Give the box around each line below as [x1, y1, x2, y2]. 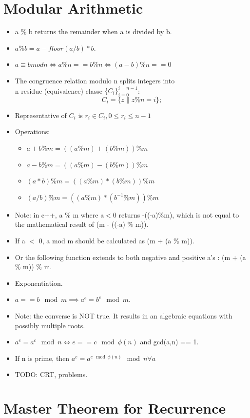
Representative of [15, 110, 67, 120]
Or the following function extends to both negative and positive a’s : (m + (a [15, 252, 246, 262]
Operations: [15, 126, 50, 137]
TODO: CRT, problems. [15, 369, 88, 379]
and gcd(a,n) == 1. [140, 337, 199, 347]
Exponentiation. [15, 278, 63, 288]
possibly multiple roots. [15, 320, 85, 330]
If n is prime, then [15, 353, 70, 363]
